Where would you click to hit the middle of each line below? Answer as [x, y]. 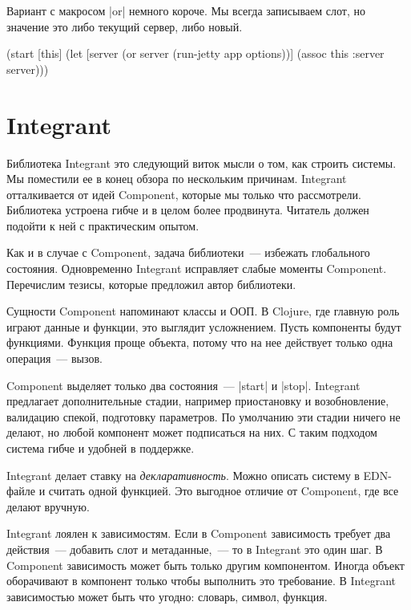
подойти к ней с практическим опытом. [103, 225]
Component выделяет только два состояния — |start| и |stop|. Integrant [183, 385]
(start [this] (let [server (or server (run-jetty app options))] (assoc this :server [195, 53]
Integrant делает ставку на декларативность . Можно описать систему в [183, 475]
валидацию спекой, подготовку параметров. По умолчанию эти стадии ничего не [203, 416]
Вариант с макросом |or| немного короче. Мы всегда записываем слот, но [186, 10]
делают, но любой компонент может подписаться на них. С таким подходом [192, 432]
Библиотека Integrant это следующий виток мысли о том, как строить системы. [201, 163]
